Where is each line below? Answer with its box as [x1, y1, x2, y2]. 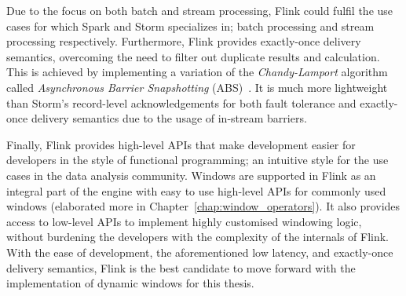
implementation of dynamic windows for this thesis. [6, 275, 254, 291]
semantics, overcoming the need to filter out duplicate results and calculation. [6, 48, 380, 64]
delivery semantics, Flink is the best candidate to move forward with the [6, 259, 356, 276]
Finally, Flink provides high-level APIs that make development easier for [6, 136, 356, 152]
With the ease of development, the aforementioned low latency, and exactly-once [6, 243, 393, 260]
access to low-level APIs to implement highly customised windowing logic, [6, 213, 362, 229]
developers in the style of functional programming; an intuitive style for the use [6, 152, 389, 168]
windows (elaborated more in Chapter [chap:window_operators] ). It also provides [6, 198, 401, 214]
